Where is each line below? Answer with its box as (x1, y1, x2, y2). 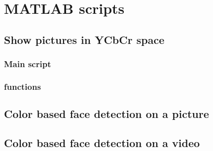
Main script (4, 58, 51, 70)
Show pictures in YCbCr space (4, 32, 165, 47)
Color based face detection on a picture (4, 106, 209, 121)
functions (4, 80, 41, 92)
